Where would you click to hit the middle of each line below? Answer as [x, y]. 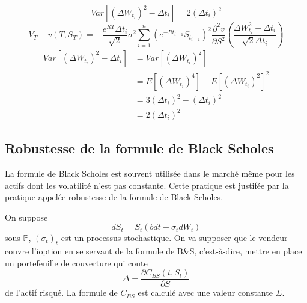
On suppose [26, 217]
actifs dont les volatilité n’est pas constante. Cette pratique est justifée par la [147, 185]
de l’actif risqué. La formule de [61, 292]
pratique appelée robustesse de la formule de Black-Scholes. [114, 197]
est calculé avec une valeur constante [205, 292]
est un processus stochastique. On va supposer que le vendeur [174, 238]
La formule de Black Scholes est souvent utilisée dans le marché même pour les [150, 173]
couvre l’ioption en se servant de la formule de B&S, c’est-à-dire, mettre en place [153, 251]
